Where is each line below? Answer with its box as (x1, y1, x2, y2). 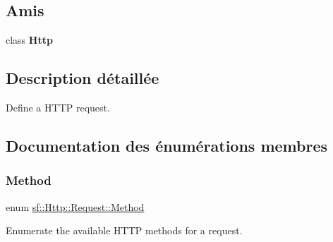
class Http (6, 32, 53, 47)
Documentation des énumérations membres (6, 134, 328, 156)
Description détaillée (6, 67, 159, 89)
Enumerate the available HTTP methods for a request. (6, 223, 243, 238)
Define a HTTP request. (6, 100, 110, 114)
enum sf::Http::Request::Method (6, 199, 145, 214)
